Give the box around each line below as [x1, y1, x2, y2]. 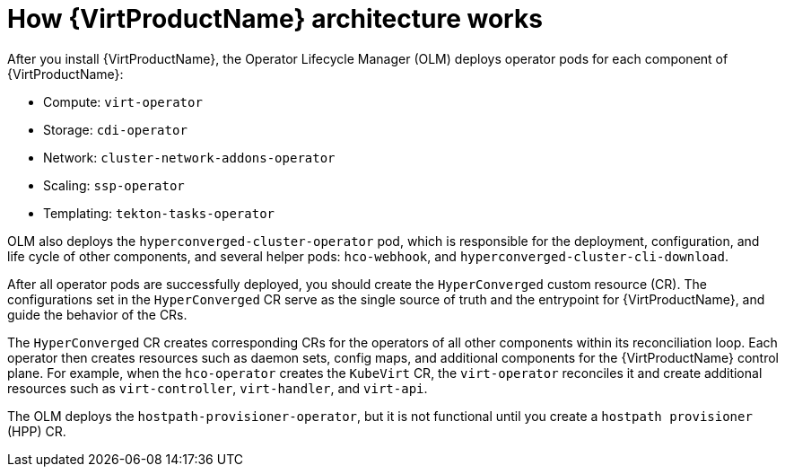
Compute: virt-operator [43, 93, 203, 110]
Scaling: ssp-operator [43, 177, 185, 193]
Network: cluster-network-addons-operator [43, 149, 336, 165]
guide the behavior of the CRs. [7, 306, 188, 322]
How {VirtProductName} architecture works [7, 4, 543, 34]
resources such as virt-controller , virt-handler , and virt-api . [7, 380, 428, 396]
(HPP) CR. [7, 423, 66, 439]
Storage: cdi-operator [43, 121, 188, 137]
